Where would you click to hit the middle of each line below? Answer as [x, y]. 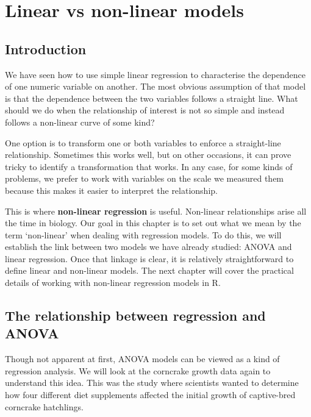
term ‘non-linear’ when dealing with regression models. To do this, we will [143, 234]
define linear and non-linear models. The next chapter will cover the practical [149, 270]
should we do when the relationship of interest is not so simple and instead [145, 110]
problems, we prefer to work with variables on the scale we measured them [145, 178]
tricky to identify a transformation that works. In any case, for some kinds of [149, 166]
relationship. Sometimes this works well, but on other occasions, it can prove [148, 155]
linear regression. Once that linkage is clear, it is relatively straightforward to [149, 258]
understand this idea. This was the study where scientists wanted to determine [152, 383]
